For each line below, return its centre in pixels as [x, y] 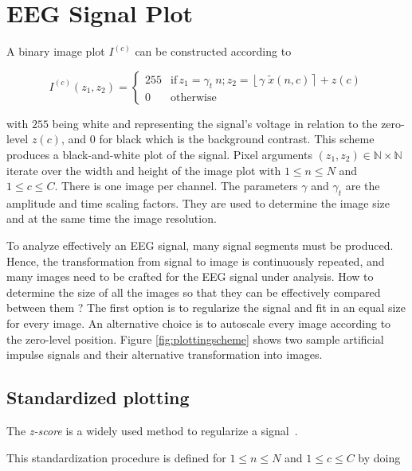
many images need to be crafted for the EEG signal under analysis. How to [190, 276]
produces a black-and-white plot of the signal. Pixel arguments [159, 154]
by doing [379, 457]
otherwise [194, 98]
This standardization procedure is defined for [116, 457]
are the [363, 186]
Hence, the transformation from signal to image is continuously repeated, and [196, 261]
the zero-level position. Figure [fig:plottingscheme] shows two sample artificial [195, 339]
